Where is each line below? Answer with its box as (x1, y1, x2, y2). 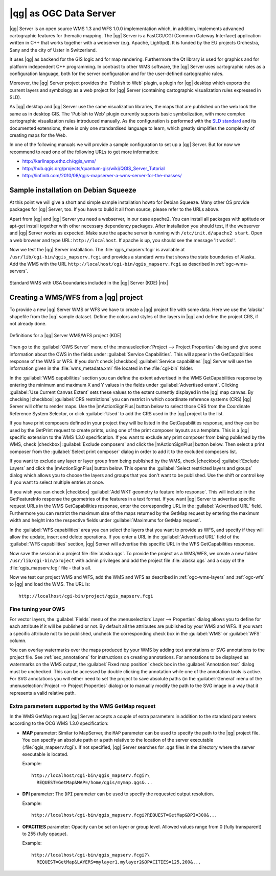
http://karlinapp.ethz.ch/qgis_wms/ (22, 158, 96, 164)
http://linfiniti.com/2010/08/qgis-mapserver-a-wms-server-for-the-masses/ (22, 172, 182, 178)
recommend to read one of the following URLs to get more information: (9, 149, 159, 155)
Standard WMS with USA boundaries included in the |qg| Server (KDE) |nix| (9, 279, 168, 286)
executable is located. (22, 751, 68, 757)
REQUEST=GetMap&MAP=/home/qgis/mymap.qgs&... (36, 779, 153, 786)
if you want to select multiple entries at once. (9, 479, 104, 485)
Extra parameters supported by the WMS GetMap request (9, 702, 156, 709)
